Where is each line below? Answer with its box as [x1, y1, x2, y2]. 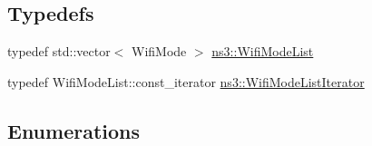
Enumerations [7, 116, 141, 144]
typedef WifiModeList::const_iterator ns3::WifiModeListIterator [7, 72, 365, 91]
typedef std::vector [7, 42, 111, 61]
